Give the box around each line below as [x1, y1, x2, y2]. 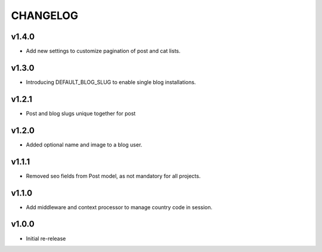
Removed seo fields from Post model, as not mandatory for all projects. [26, 172, 201, 179]
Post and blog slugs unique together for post [26, 110, 136, 117]
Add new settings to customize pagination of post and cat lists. [26, 48, 181, 55]
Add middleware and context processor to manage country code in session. [26, 203, 213, 211]
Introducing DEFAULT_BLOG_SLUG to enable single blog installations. [26, 78, 196, 86]
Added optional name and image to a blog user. [26, 141, 143, 148]
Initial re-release [26, 235, 66, 242]
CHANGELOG [11, 9, 79, 22]
